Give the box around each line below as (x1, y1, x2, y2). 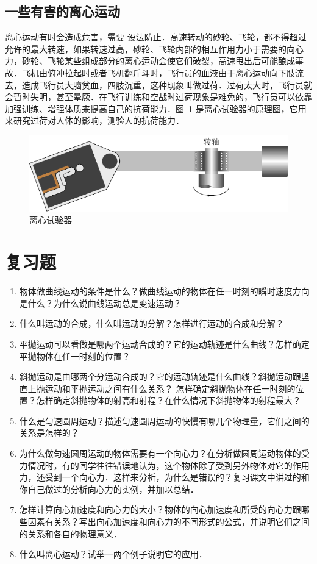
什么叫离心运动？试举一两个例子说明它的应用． (19, 548, 207, 560)
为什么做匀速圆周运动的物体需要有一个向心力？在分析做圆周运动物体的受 (19, 447, 310, 460)
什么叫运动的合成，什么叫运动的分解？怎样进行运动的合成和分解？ (19, 317, 284, 330)
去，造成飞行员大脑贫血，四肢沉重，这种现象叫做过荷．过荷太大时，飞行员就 (5, 78, 312, 91)
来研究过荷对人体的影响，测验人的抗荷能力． (5, 114, 184, 127)
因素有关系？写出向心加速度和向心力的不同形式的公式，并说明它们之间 (27, 515, 310, 528)
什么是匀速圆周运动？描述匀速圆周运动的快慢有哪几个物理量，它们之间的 (19, 414, 310, 427)
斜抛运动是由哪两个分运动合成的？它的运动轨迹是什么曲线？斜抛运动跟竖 (19, 370, 310, 383)
